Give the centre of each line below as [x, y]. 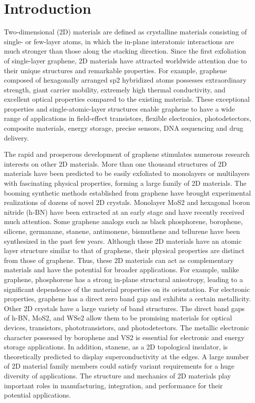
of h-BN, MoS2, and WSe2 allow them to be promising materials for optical [118, 318]
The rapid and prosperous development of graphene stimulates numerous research [127, 154]
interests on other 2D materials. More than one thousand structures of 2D [115, 163]
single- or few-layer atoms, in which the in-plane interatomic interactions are [119, 41]
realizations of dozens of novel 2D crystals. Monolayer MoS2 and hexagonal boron [127, 202]
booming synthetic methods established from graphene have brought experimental [127, 192]
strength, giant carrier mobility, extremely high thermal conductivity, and [115, 89]
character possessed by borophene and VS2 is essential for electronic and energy [124, 337]
